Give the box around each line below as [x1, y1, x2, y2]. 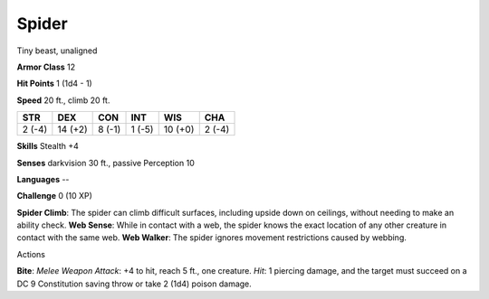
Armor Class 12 [16, 61, 76, 72]
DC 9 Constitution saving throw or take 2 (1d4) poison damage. [16, 278, 253, 289]
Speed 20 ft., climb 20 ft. [16, 95, 110, 106]
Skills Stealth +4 [16, 141, 79, 152]
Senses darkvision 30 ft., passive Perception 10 [16, 157, 195, 168]
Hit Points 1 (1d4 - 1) [16, 78, 92, 89]
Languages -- [16, 173, 70, 184]
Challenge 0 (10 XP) [16, 191, 92, 201]
